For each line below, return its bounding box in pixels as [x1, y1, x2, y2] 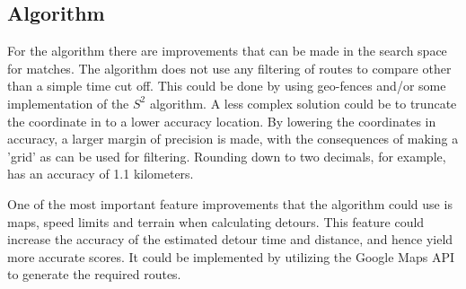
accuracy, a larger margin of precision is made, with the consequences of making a [7, 129, 459, 148]
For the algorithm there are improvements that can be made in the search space [7, 41, 447, 60]
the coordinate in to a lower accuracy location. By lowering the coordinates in [7, 111, 436, 130]
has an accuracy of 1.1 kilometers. [7, 164, 194, 183]
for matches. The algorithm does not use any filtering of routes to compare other [7, 58, 452, 77]
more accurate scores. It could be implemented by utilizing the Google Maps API [7, 247, 454, 266]
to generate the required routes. [7, 265, 181, 284]
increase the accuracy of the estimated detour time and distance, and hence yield [7, 230, 453, 249]
